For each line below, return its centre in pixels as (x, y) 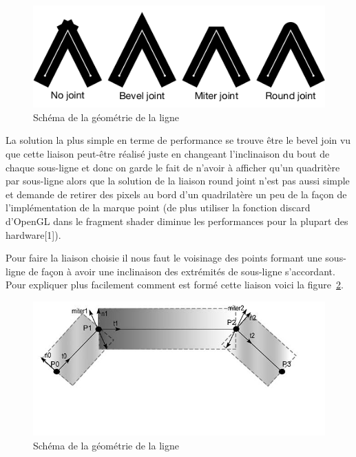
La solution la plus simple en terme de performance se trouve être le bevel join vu (178, 140)
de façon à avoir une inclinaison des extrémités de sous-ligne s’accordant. (182, 271)
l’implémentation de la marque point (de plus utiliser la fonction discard (158, 208)
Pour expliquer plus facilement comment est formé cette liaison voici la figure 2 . (175, 285)
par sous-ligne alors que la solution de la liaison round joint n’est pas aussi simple (178, 181)
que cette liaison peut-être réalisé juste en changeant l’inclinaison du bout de (168, 153)
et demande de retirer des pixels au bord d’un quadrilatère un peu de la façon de (176, 194)
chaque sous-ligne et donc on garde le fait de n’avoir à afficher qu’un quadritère (173, 167)
